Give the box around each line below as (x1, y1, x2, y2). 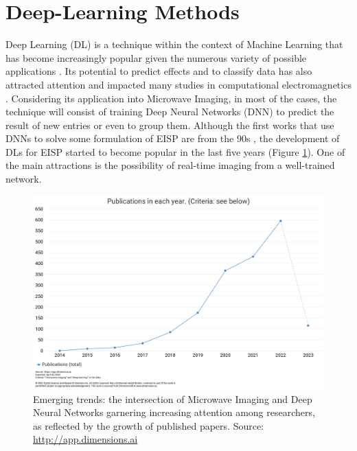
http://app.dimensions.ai (33, 432, 138, 446)
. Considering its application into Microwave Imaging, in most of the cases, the (5, 91, 337, 105)
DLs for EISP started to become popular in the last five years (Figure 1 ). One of (5, 144, 345, 159)
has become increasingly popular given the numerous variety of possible (5, 50, 307, 65)
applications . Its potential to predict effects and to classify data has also (5, 64, 312, 78)
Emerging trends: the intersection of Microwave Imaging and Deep (33, 391, 312, 406)
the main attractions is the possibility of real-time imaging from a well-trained (5, 158, 335, 172)
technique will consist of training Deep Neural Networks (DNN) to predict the (5, 104, 334, 119)
